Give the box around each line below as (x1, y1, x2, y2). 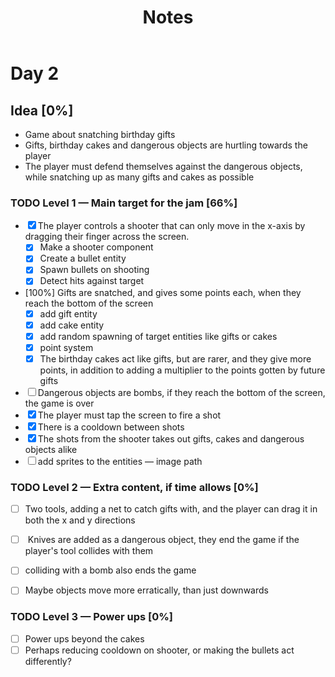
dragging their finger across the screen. (24, 231, 190, 243)
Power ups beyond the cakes (24, 632, 145, 645)
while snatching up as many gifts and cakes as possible (24, 171, 255, 183)
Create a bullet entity (39, 252, 127, 265)
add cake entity (39, 319, 105, 331)
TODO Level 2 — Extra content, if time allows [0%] (10, 480, 259, 494)
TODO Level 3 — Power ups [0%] (10, 610, 173, 624)
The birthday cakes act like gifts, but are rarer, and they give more (39, 352, 312, 365)
